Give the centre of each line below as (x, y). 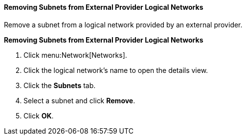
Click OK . (39, 116)
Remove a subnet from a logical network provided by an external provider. (123, 24)
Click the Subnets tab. (60, 85)
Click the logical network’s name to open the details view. (116, 70)
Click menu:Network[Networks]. (75, 55)
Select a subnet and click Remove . (79, 100)
